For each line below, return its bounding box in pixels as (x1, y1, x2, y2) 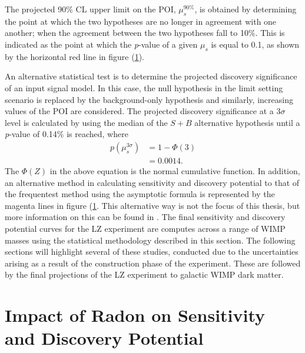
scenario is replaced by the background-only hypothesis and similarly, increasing (5, 93, 293, 105)
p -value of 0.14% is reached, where (5, 128, 128, 140)
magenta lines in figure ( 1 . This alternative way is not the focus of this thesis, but (5, 199, 300, 211)
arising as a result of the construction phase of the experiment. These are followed (5, 257, 301, 269)
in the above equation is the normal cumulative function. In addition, (49, 165, 300, 176)
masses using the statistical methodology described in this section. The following (5, 234, 296, 246)
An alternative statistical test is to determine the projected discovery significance (5, 70, 297, 82)
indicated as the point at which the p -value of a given (5, 38, 198, 50)
